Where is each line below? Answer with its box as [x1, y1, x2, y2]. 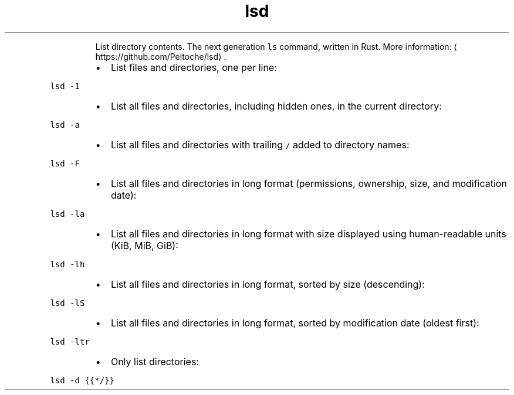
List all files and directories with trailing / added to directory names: [110, 138, 410, 151]
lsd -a [50, 120, 80, 130]
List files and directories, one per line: [110, 61, 277, 73]
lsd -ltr [50, 336, 90, 346]
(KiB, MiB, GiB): [110, 239, 178, 251]
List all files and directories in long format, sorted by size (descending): [110, 278, 425, 290]
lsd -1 [50, 81, 80, 91]
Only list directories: [110, 355, 199, 367]
